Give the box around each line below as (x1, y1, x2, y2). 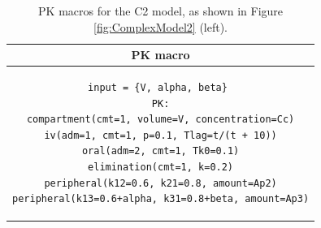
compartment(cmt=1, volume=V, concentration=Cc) (26, 114, 295, 126)
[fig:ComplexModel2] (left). (93, 18, 228, 35)
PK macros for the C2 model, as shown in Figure (38, 2, 284, 19)
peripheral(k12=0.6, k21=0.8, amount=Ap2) (44, 177, 277, 189)
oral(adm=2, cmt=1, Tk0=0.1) (81, 145, 240, 157)
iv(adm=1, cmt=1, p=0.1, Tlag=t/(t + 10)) (44, 129, 277, 141)
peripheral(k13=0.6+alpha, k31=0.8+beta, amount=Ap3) (12, 193, 310, 205)
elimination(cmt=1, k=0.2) (88, 161, 234, 173)
